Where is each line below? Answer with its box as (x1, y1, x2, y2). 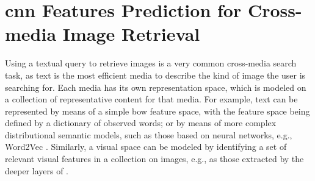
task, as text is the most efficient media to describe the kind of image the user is (5, 68, 306, 81)
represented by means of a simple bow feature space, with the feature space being (5, 104, 310, 117)
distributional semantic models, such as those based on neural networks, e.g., (5, 128, 292, 141)
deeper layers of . (5, 164, 68, 177)
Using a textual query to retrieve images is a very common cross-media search (5, 57, 297, 69)
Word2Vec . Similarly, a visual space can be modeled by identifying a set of (5, 140, 287, 153)
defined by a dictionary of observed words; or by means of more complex (5, 116, 277, 129)
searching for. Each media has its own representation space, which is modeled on (5, 80, 306, 93)
